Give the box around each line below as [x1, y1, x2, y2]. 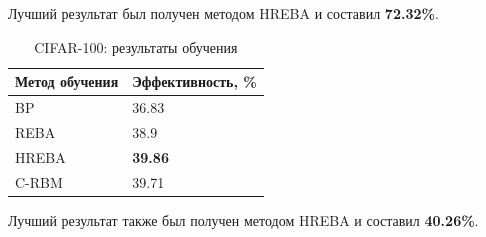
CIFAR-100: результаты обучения [34, 36, 238, 57]
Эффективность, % [132, 71, 257, 92]
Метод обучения [15, 71, 119, 92]
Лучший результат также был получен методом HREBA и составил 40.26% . [8, 209, 479, 230]
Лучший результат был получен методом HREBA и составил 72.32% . [8, 3, 439, 23]
